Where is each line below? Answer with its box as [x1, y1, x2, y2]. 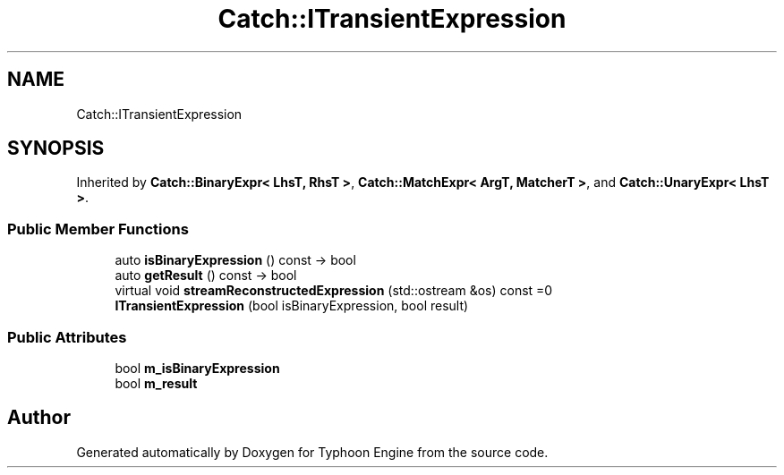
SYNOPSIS [7, 137, 105, 160]
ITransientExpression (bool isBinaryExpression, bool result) [115, 298, 469, 314]
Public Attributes [7, 327, 127, 346]
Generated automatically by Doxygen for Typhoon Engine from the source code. [76, 444, 549, 460]
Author [7, 406, 71, 429]
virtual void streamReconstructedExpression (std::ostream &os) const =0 [115, 283, 553, 299]
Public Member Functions [7, 219, 189, 238]
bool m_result [115, 375, 198, 391]
